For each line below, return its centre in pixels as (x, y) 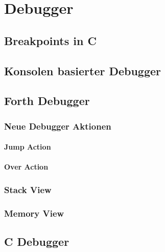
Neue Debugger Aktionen (58, 126)
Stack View (28, 189)
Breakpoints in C (50, 40)
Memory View (34, 213)
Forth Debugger (47, 101)
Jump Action (28, 147)
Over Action (26, 167)
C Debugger (37, 241)
